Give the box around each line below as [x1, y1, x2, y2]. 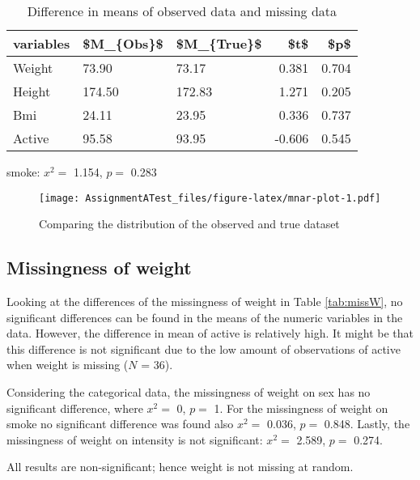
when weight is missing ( [6, 356, 129, 373]
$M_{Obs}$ [83, 34, 163, 53]
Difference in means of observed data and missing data [27, 2, 337, 20]
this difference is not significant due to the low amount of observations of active [6, 340, 401, 357]
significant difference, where [6, 399, 143, 416]
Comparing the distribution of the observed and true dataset [39, 215, 340, 232]
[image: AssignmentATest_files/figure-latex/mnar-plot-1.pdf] [39, 192, 381, 204]
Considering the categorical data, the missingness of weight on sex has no [6, 384, 371, 401]
